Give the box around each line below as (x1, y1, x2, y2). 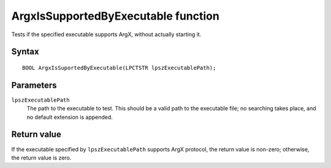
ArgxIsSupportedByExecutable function (11, 9, 220, 23)
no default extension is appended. (26, 113, 113, 121)
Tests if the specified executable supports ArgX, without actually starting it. (11, 31, 202, 38)
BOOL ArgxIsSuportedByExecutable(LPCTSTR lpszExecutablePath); (22, 64, 216, 71)
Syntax (11, 47, 39, 57)
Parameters (11, 80, 57, 90)
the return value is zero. (11, 154, 72, 161)
